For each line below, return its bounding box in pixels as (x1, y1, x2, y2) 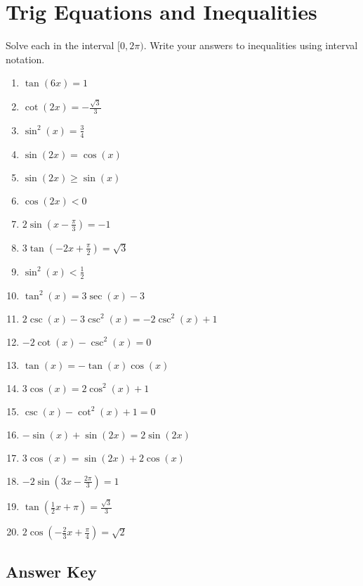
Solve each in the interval (6, 38, 114, 53)
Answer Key (6, 560, 97, 582)
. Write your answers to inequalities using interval (143, 38, 358, 53)
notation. (6, 51, 45, 66)
